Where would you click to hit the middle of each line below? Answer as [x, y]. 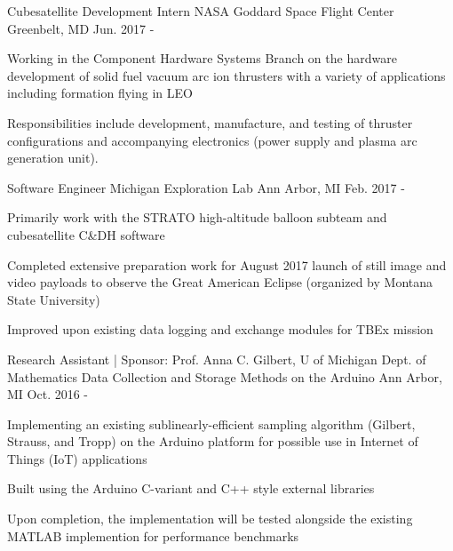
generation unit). [53, 158]
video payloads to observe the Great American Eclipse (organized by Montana [220, 282]
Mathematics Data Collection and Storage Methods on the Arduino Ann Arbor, [225, 376]
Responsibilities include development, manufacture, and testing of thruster [210, 122]
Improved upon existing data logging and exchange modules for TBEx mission [220, 329]
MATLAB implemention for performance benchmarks [153, 535]
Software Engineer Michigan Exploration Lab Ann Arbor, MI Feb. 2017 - [206, 187]
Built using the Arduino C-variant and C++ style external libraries [191, 488]
